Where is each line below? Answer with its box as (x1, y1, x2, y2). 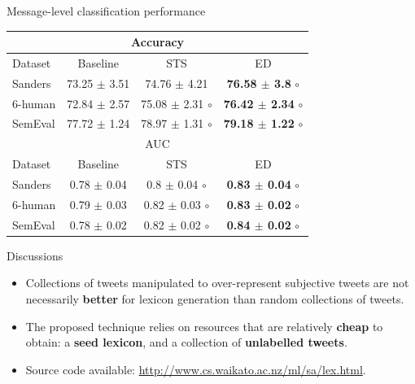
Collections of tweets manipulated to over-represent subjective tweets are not (25, 274, 409, 291)
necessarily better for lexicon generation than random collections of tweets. (25, 290, 404, 307)
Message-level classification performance (7, 2, 206, 19)
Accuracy (131, 33, 185, 50)
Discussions (7, 247, 63, 264)
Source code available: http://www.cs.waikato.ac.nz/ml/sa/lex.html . (25, 360, 366, 377)
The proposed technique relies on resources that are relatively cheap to (25, 317, 383, 334)
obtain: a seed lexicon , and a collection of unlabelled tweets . (25, 334, 347, 351)
